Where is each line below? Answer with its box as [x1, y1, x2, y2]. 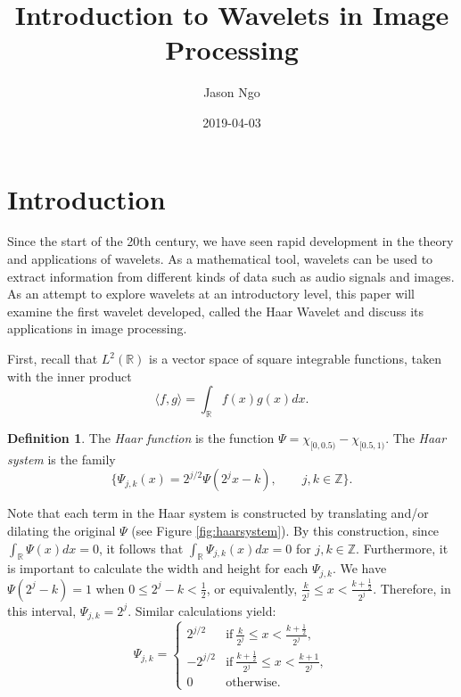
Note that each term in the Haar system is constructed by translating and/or [7, 504, 429, 522]
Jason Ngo [203, 83, 260, 102]
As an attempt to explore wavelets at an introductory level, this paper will [7, 284, 415, 303]
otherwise [226, 676, 277, 690]
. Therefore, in [373, 578, 451, 597]
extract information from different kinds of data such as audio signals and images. [7, 266, 455, 285]
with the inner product [7, 366, 132, 385]
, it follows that [99, 538, 184, 557]
